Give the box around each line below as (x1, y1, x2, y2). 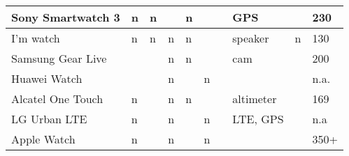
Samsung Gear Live (11, 50, 107, 66)
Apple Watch (11, 131, 76, 147)
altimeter (232, 91, 277, 107)
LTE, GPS (232, 111, 284, 127)
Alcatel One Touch (11, 91, 104, 107)
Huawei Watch (11, 70, 83, 86)
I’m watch (11, 30, 60, 46)
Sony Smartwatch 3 (11, 9, 120, 25)
